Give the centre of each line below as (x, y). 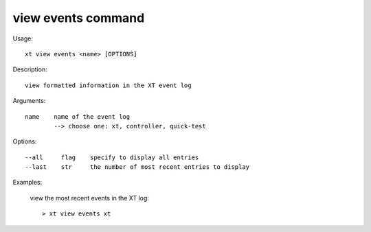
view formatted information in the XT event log (108, 85)
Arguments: (29, 101)
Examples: (27, 183)
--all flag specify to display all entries (112, 157)
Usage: (23, 38)
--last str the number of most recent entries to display (137, 167)
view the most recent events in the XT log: (89, 198)
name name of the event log (78, 116)
